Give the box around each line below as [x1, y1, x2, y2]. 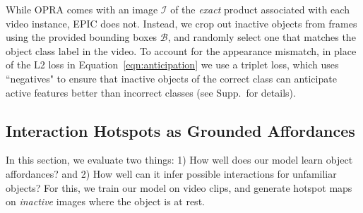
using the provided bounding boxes [6, 30, 157, 44]
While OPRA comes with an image [6, 2, 158, 16]
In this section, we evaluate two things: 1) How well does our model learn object [6, 152, 353, 167]
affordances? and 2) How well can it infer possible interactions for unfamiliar [6, 166, 337, 181]
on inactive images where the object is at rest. [6, 194, 205, 209]
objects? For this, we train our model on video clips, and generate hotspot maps [6, 180, 352, 195]
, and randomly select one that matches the [167, 30, 356, 44]
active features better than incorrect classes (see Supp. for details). [6, 85, 296, 99]
